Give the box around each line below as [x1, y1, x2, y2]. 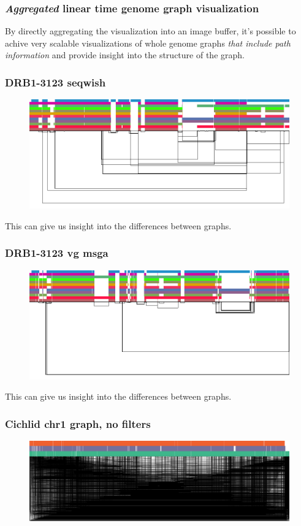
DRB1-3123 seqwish [5, 74, 106, 90]
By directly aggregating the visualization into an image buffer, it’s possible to [5, 25, 296, 37]
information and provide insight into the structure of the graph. [5, 48, 245, 61]
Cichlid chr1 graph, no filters [5, 416, 151, 431]
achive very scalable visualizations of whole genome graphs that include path [5, 36, 291, 49]
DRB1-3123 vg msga [5, 245, 109, 261]
